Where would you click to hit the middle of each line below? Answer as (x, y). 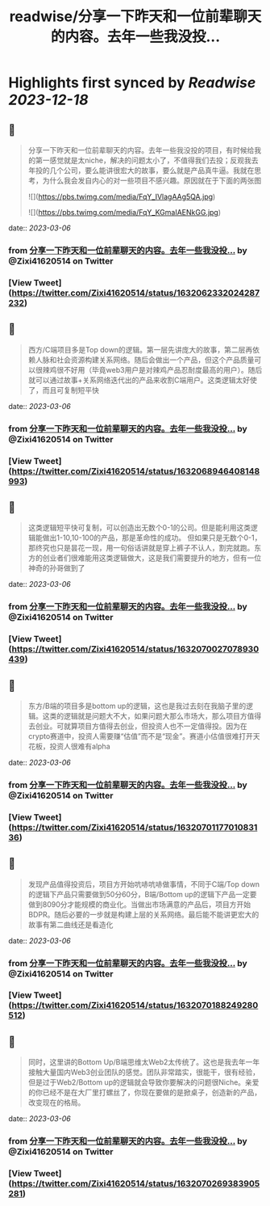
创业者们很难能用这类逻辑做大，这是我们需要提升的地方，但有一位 (152, 558)
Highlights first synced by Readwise (132, 83)
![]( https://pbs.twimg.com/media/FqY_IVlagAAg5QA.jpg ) (122, 196)
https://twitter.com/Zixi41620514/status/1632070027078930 (135, 649)
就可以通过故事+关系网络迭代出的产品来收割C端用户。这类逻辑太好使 (143, 380)
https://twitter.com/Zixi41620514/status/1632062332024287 (136, 293)
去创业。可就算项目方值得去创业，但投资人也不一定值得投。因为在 (137, 726)
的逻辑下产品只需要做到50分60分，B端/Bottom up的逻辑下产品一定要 (142, 894)
